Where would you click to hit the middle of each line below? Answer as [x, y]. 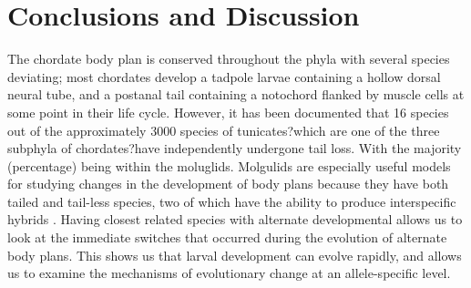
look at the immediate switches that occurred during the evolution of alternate [227, 237]
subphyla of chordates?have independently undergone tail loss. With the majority [235, 148]
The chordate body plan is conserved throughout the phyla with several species [229, 59]
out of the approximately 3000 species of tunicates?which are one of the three [224, 130]
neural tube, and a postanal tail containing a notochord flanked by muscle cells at [236, 94]
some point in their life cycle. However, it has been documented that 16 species [228, 112]
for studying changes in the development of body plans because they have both [228, 184]
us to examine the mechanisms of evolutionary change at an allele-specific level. [229, 273]
